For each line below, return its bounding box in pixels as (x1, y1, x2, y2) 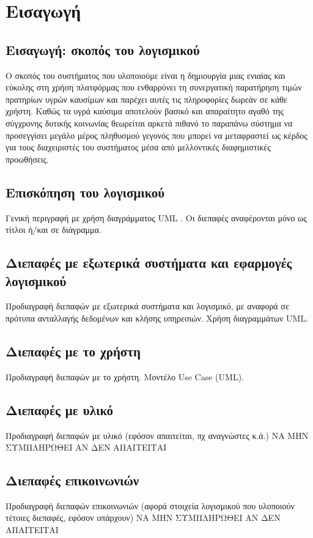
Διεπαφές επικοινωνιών (6, 471, 139, 490)
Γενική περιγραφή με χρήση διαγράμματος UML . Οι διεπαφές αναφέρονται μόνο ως (6, 211, 307, 224)
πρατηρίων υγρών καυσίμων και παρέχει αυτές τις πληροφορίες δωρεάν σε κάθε (6, 92, 287, 105)
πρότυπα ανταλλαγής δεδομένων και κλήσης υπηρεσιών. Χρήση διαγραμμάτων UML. (6, 311, 309, 324)
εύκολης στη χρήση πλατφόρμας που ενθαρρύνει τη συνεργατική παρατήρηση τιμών (6, 81, 302, 94)
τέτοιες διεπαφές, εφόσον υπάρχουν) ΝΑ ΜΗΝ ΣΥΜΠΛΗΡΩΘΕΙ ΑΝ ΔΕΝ (6, 511, 281, 524)
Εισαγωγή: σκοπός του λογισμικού (6, 40, 200, 59)
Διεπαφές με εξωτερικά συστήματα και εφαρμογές (6, 253, 292, 272)
